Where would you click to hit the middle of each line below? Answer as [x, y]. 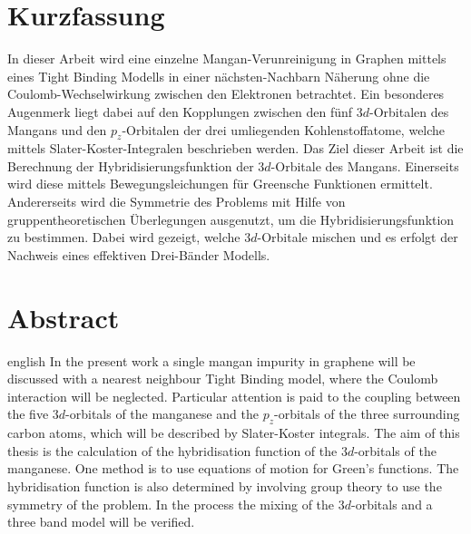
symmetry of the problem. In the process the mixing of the [171, 504]
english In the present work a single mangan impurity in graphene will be [211, 360]
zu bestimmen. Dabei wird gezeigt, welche [124, 237]
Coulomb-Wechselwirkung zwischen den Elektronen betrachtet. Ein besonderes [226, 94]
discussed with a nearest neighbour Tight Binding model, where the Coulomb [223, 379]
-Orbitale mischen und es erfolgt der [358, 237]
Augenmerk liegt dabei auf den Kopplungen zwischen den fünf [180, 111]
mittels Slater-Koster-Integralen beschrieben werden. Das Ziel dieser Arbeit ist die [235, 148]
